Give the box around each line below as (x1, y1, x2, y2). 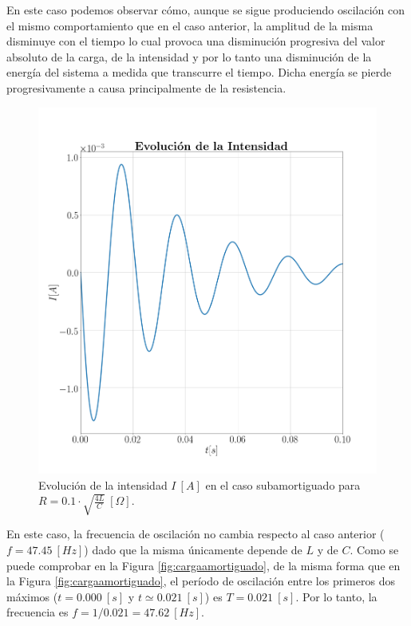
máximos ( (6, 588, 58, 604)
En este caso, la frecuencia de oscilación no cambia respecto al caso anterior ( (6, 526, 385, 542)
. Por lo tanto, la (295, 588, 377, 604)
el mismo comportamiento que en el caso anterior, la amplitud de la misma (6, 17, 373, 33)
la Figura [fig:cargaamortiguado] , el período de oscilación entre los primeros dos (6, 573, 395, 589)
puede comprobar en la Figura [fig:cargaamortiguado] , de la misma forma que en (6, 557, 401, 573)
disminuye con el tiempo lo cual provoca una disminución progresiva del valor (6, 33, 385, 49)
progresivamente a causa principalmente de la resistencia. (6, 79, 287, 96)
